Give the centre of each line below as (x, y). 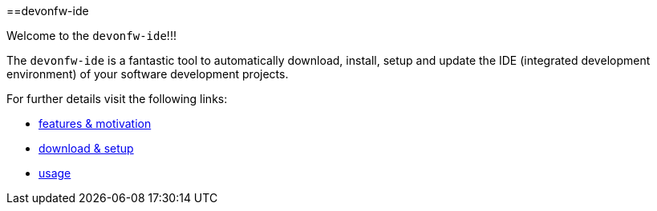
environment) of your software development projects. (148, 74)
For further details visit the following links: (117, 99)
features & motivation (95, 123)
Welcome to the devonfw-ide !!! (91, 36)
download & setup (86, 148)
